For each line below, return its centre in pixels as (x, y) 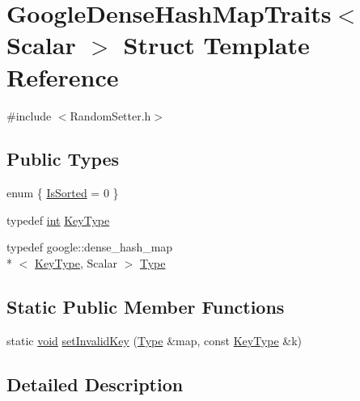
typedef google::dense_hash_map (90, 247)
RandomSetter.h (110, 115)
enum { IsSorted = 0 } (63, 193)
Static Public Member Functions (146, 307)
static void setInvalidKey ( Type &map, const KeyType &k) (155, 340)
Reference (63, 76)
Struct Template (216, 45)
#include (29, 115)
